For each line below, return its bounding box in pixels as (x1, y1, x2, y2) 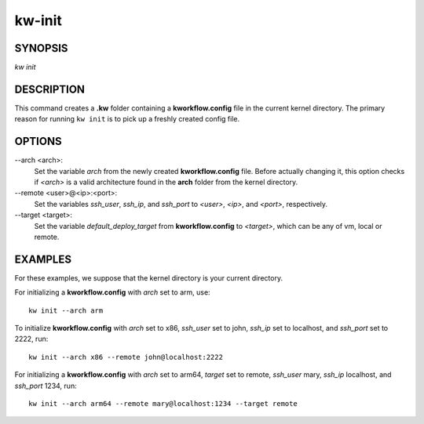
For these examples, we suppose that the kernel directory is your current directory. (14, 273, 283, 282)
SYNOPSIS (14, 42, 68, 55)
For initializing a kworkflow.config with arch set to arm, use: (14, 288, 211, 297)
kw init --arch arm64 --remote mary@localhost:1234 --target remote (28, 400, 298, 408)
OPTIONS (14, 135, 62, 148)
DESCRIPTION (14, 82, 86, 96)
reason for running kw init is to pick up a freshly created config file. (14, 114, 240, 124)
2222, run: (14, 334, 49, 344)
